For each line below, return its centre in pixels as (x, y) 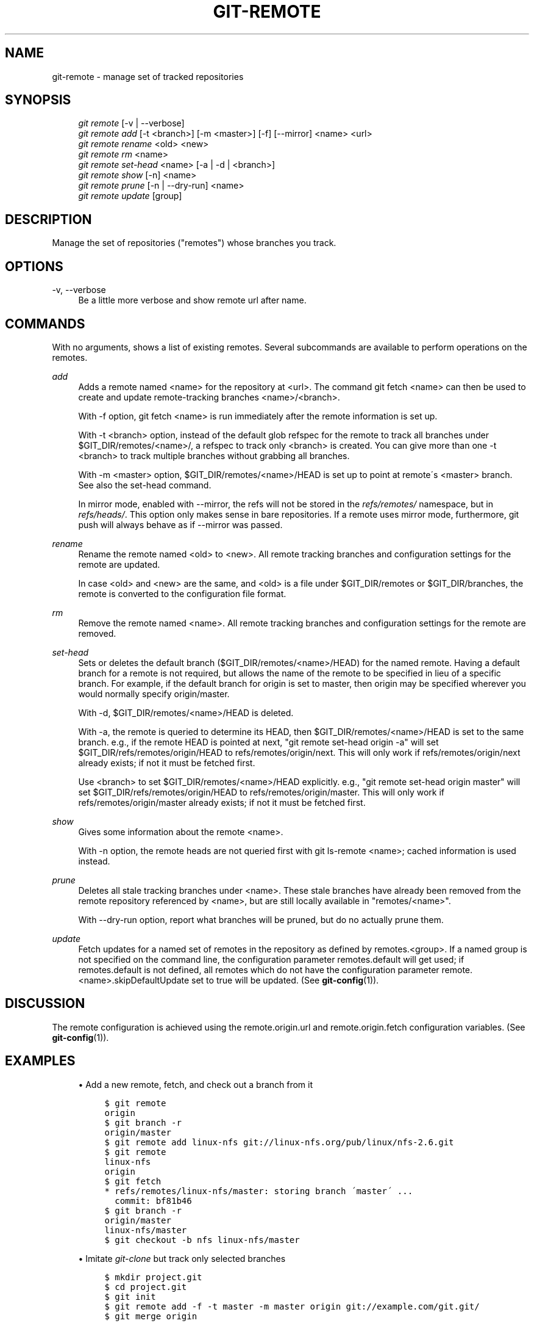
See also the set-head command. (145, 485)
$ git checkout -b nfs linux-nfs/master (202, 1240)
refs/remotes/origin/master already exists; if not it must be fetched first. (222, 802)
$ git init (130, 1296)
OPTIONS (34, 266)
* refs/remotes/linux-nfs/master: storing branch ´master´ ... (259, 1191)
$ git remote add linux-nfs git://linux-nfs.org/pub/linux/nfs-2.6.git (279, 1142)
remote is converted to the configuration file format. (182, 593)
